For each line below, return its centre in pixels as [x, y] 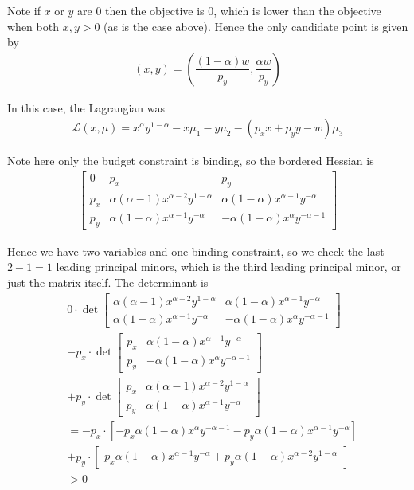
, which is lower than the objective [297, 10]
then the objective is [155, 10]
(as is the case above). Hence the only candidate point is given [256, 26]
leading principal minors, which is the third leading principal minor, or [228, 267]
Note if [24, 10]
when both [33, 26]
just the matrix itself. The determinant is [108, 282]
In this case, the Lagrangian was [86, 107]
